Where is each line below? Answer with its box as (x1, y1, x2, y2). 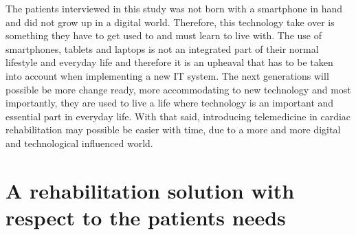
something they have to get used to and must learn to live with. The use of (5, 28, 322, 43)
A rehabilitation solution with (5, 176, 295, 204)
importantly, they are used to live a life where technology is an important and (5, 96, 334, 110)
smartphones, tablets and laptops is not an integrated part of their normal (5, 41, 319, 56)
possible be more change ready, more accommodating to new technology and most (5, 82, 351, 96)
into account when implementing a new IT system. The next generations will (5, 68, 329, 82)
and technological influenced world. (5, 135, 153, 150)
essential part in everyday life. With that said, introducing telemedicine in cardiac (5, 109, 351, 123)
